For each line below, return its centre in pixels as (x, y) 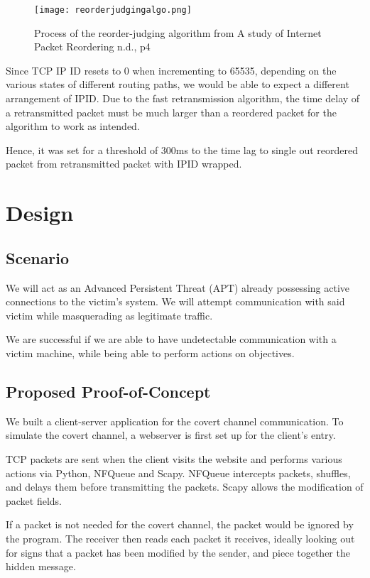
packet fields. (34, 500)
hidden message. (41, 566)
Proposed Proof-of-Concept (108, 391)
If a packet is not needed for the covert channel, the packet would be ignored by (180, 524)
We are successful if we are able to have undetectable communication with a (171, 339)
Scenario (38, 257)
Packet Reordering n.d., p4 (92, 47)
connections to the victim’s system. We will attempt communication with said (175, 301)
